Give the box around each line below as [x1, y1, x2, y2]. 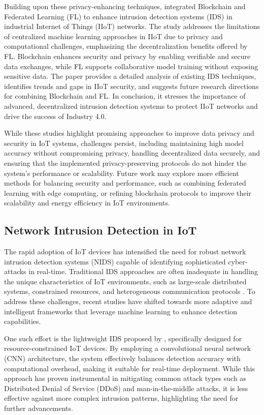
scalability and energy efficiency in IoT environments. [4, 197, 170, 208]
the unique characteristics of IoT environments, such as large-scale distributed [4, 276, 247, 286]
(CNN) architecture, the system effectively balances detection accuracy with [4, 353, 241, 364]
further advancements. [4, 402, 73, 413]
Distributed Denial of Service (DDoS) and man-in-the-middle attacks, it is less [4, 382, 248, 393]
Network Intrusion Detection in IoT [4, 222, 197, 238]
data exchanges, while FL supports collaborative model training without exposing [4, 61, 258, 71]
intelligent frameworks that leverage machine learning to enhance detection [4, 306, 238, 316]
